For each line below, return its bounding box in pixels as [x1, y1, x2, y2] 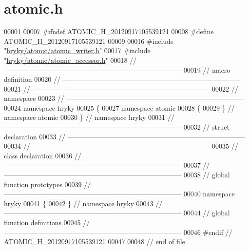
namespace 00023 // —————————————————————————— [4, 93, 244, 103]
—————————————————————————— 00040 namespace [4, 189, 235, 199]
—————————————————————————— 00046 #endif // [4, 227, 232, 237]
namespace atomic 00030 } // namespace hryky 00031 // [4, 112, 174, 122]
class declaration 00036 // [4, 150, 81, 160]
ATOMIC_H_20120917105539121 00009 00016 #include [4, 36, 174, 46]
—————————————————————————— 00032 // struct [4, 122, 230, 132]
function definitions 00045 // [4, 217, 90, 227]
